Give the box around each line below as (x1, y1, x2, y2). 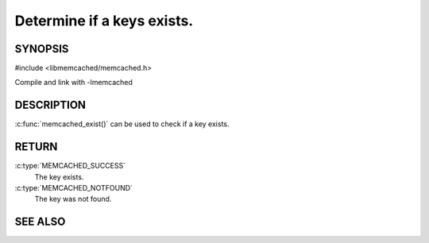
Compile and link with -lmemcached (14, 78, 133, 87)
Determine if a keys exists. (14, 12, 194, 29)
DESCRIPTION (14, 98, 87, 112)
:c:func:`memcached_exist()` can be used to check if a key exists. (14, 119, 230, 129)
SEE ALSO (14, 215, 66, 229)
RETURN (14, 140, 58, 154)
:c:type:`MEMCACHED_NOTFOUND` (14, 183, 133, 193)
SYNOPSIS (14, 42, 69, 56)
